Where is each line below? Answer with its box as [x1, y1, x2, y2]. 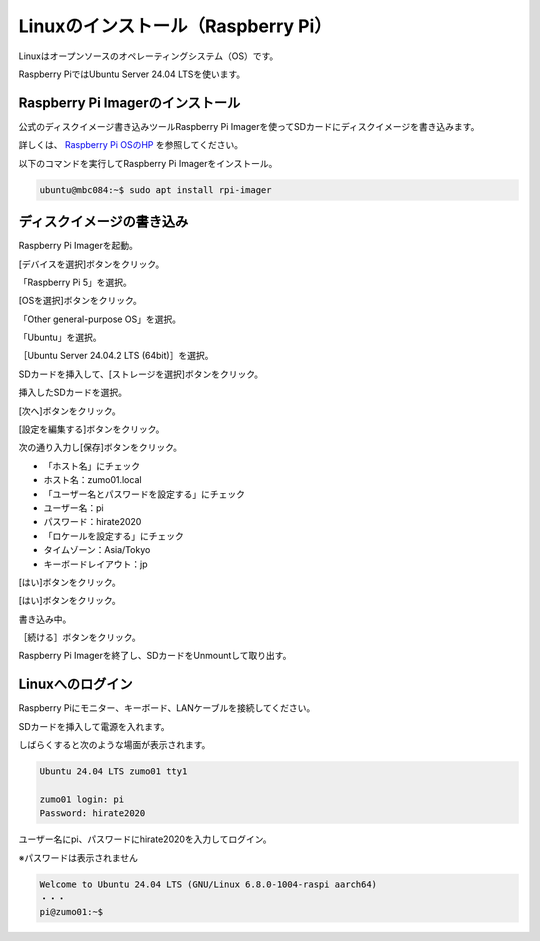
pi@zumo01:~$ [39, 906, 104, 918]
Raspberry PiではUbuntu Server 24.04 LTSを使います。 [18, 68, 246, 80]
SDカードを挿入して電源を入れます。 [18, 720, 170, 732]
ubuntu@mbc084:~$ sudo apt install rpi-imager [39, 184, 272, 195]
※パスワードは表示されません [18, 851, 139, 864]
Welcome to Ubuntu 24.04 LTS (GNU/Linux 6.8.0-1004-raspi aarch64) [39, 878, 378, 890]
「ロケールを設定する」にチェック [43, 530, 184, 542]
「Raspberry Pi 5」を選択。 [18, 276, 132, 288]
